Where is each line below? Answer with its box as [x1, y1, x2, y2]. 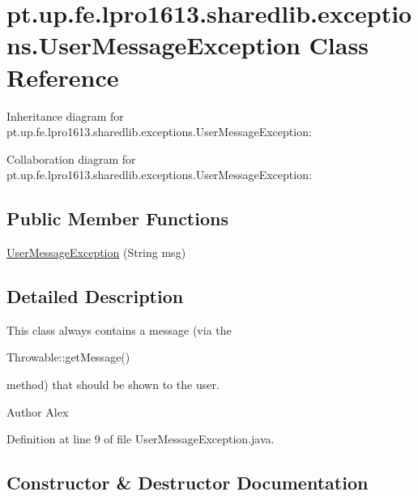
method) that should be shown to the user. [6, 376, 220, 393]
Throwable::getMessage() [6, 348, 130, 366]
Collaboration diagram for [6, 150, 136, 167]
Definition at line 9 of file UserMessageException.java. [6, 430, 275, 447]
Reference [6, 60, 119, 93]
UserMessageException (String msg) [6, 244, 186, 261]
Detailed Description [6, 284, 184, 309]
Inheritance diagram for [6, 107, 124, 124]
